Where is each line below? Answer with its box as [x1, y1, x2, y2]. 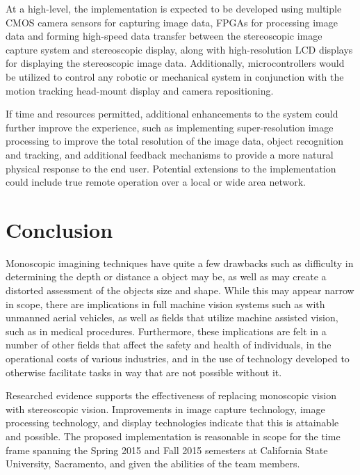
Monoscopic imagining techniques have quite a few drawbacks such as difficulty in [6, 255, 354, 270]
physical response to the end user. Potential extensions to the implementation [6, 161, 336, 175]
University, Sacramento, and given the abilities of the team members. [6, 456, 300, 471]
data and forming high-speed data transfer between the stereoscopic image [6, 29, 322, 43]
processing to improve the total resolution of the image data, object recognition [6, 134, 344, 148]
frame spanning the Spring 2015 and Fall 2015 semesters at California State [6, 442, 328, 457]
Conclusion [6, 215, 113, 243]
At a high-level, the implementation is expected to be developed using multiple [6, 1, 342, 15]
